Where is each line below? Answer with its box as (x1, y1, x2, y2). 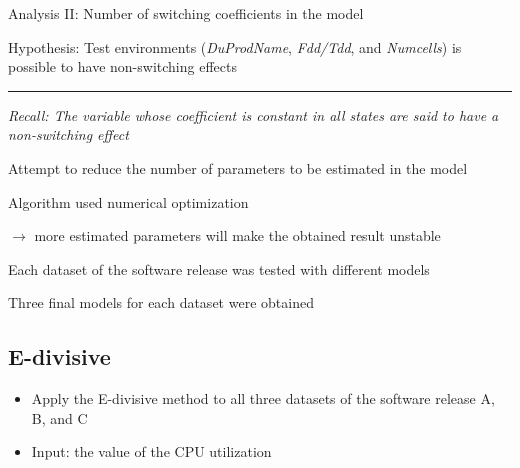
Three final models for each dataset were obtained (8, 292, 314, 313)
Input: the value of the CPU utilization (31, 441, 272, 462)
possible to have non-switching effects (8, 56, 237, 77)
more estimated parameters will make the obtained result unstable (34, 225, 441, 246)
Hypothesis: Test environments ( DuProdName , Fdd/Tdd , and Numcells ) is (8, 36, 462, 57)
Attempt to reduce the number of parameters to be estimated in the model (8, 157, 468, 178)
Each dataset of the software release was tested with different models (8, 258, 430, 279)
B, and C (31, 407, 88, 428)
